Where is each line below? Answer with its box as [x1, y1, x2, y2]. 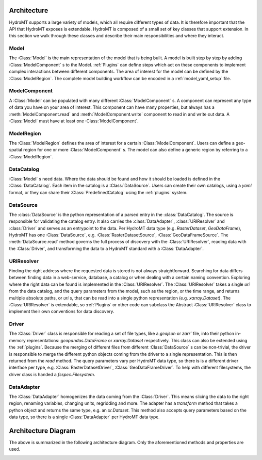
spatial [9, 147, 23, 153]
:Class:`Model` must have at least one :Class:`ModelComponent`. [9, 118, 139, 124]
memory [9, 337, 26, 343]
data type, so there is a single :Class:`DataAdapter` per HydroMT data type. [9, 414, 160, 420]
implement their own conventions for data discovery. [9, 309, 115, 314]
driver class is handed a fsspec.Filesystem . [9, 371, 96, 377]
